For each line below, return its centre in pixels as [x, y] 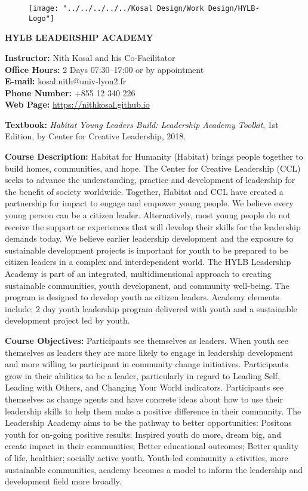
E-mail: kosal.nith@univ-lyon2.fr [66, 81]
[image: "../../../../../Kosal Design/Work [116, 8]
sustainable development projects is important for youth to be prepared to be [147, 250]
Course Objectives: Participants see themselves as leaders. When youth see [147, 340]
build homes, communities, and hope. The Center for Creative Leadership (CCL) [153, 168]
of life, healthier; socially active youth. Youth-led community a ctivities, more [147, 457]
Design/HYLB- [234, 8]
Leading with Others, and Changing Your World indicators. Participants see [144, 387]
